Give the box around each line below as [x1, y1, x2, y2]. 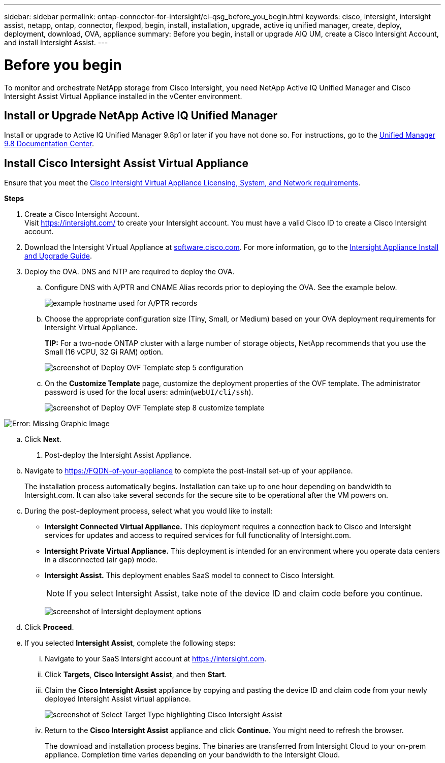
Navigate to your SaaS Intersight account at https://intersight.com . [45, 654, 267, 663]
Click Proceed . [24, 623, 74, 632]
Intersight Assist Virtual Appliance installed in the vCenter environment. [4, 91, 242, 101]
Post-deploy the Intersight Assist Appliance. [45, 451, 192, 460]
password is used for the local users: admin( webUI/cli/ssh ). [45, 388, 253, 397]
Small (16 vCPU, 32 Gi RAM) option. [45, 347, 164, 357]
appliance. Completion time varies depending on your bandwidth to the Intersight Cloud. [45, 750, 340, 759]
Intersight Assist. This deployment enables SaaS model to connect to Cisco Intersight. [45, 571, 335, 580]
